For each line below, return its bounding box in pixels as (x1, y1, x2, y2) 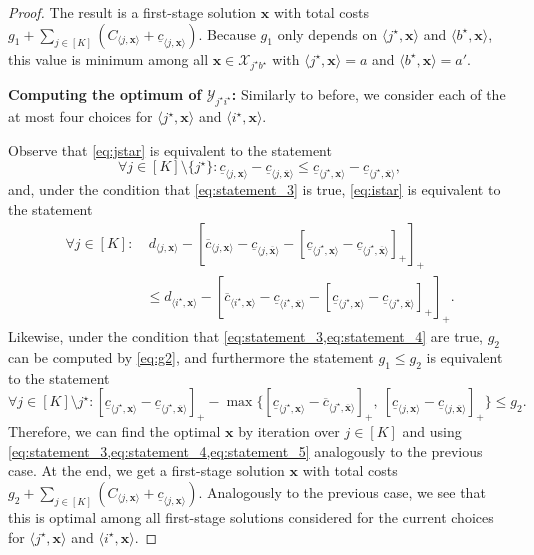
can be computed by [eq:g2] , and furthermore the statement (8, 346, 374, 367)
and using (402, 421, 462, 442)
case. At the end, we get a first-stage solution (8, 460, 285, 481)
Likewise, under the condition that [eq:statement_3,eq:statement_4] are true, (8, 326, 483, 347)
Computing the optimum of (8, 84, 202, 105)
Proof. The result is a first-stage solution (8, 2, 257, 22)
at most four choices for (8, 106, 153, 127)
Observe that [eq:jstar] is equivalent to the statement (8, 139, 332, 160)
